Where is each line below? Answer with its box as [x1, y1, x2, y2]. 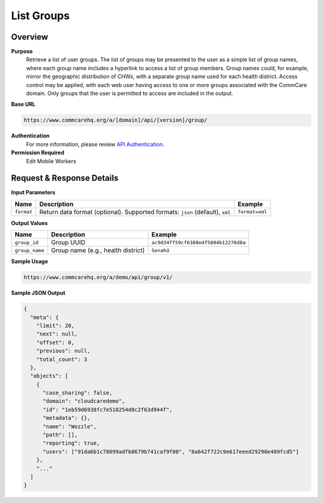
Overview [11, 32, 49, 42]
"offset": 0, [36, 339, 75, 346]
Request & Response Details [11, 173, 119, 183]
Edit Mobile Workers [26, 157, 76, 164]
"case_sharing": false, [43, 390, 113, 396]
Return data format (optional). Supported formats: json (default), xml [39, 208, 231, 216]
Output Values [11, 219, 48, 226]
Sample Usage [11, 258, 48, 265]
